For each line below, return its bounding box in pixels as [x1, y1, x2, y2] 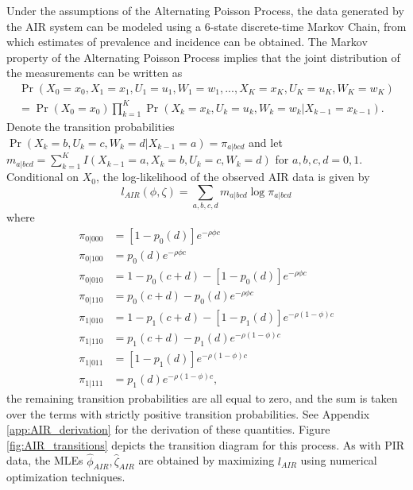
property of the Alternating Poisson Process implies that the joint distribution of [6, 48, 400, 65]
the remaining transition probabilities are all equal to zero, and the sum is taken [6, 389, 398, 406]
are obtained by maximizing [138, 452, 275, 469]
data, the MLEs [6, 452, 83, 469]
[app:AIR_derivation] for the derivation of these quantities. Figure [6, 421, 330, 438]
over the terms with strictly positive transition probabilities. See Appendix [6, 405, 370, 422]
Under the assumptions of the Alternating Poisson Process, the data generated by [6, 2, 404, 18]
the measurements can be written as [6, 64, 183, 81]
